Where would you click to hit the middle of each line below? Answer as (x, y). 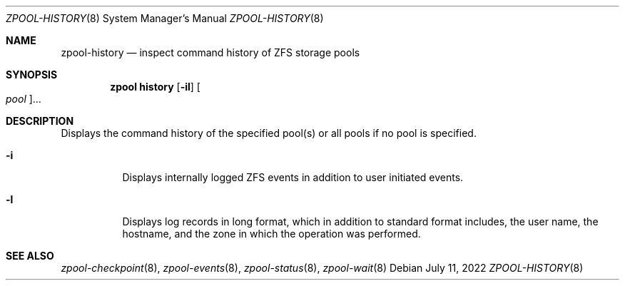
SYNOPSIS (32, 75)
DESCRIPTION (40, 121)
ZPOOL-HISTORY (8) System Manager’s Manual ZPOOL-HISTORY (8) (165, 18)
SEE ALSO (30, 256)
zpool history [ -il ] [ (155, 87)
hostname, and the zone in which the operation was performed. (271, 234)
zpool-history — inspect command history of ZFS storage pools (210, 52)
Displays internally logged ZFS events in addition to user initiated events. (293, 177)
